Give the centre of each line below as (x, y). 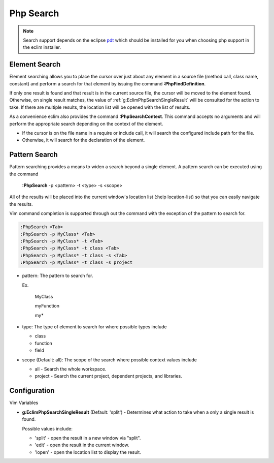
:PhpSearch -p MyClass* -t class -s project (76, 263)
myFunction (47, 306)
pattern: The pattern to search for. (58, 276)
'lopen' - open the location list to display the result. (88, 452)
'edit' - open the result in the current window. (82, 445)
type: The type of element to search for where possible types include (94, 327)
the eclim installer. (42, 47)
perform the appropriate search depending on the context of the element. (86, 124)
